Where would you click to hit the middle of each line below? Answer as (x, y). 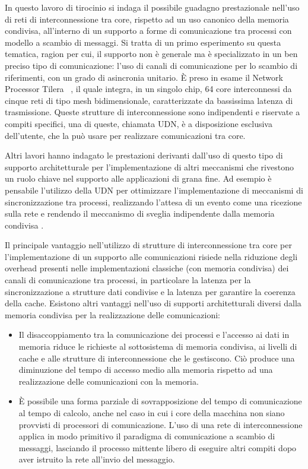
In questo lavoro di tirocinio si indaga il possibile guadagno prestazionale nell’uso (152, 7)
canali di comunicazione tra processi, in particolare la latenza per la (128, 280)
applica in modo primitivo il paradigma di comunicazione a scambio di (147, 436)
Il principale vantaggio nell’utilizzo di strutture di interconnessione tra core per (148, 245)
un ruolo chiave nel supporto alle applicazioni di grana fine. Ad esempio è (138, 178)
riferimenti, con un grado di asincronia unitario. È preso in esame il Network (144, 77)
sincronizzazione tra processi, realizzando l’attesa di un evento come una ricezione (153, 202)
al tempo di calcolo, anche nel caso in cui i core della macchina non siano (152, 413)
